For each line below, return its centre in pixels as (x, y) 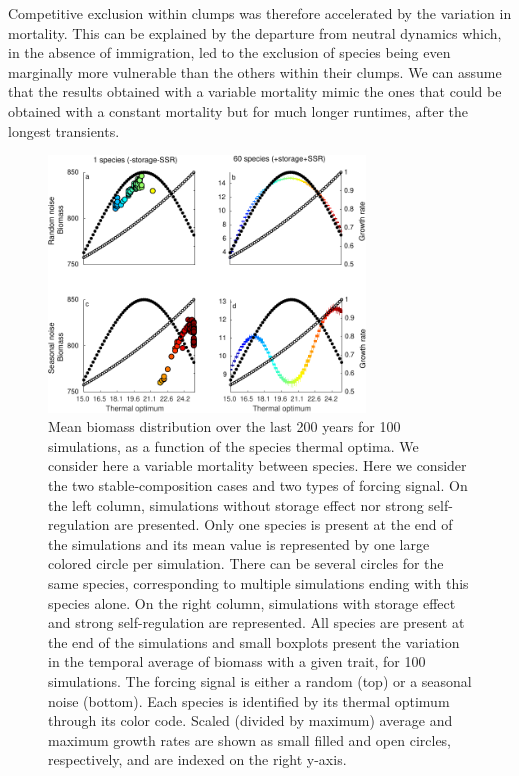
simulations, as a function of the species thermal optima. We (233, 445)
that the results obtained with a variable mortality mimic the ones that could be (255, 91)
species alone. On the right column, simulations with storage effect (252, 602)
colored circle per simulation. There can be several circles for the (246, 563)
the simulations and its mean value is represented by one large (239, 543)
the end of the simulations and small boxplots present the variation (254, 641)
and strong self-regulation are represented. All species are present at (256, 622)
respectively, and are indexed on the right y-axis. (197, 759)
